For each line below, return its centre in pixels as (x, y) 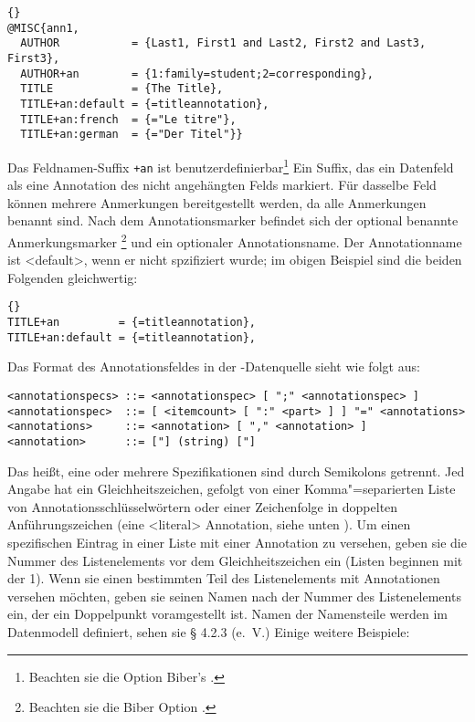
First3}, (34, 58)
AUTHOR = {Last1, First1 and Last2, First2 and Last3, (223, 43)
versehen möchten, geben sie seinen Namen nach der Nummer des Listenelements (234, 596)
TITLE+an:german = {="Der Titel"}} (132, 135)
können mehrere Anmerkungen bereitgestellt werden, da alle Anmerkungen (217, 202)
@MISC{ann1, (43, 28)
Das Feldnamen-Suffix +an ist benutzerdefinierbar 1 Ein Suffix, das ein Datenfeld (231, 165)
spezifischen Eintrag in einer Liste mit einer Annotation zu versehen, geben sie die (237, 542)
